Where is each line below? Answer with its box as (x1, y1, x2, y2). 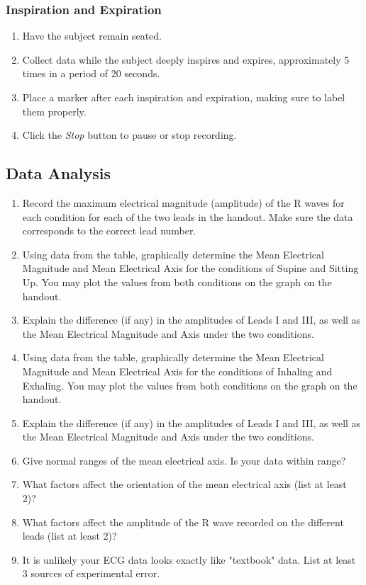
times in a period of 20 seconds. (22, 66, 160, 81)
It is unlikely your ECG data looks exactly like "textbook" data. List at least (22, 552, 356, 567)
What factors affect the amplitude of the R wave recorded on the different (22, 514, 344, 529)
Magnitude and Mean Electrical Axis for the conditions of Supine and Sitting (22, 261, 359, 276)
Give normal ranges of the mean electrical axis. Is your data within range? (22, 453, 346, 467)
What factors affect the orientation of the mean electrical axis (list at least (22, 477, 347, 492)
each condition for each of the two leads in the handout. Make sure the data (22, 209, 353, 224)
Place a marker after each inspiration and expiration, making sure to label (22, 90, 345, 104)
